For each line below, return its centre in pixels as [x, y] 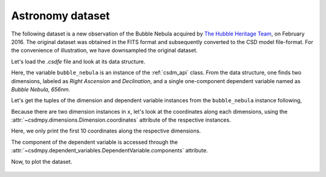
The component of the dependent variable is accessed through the [94, 142]
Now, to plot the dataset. [42, 161]
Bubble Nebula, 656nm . [41, 89]
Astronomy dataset [60, 16]
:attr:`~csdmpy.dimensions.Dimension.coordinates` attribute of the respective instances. [121, 120]
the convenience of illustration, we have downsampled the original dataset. [104, 51]
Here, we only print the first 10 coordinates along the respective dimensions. [106, 131]
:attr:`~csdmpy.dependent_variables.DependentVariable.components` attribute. [110, 151]
